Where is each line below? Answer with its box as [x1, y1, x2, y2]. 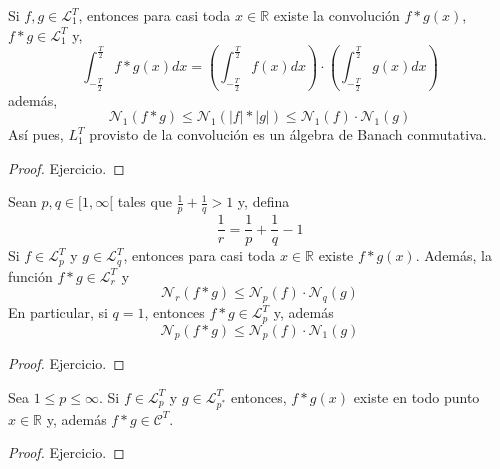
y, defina [237, 191, 290, 212]
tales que [117, 191, 172, 212]
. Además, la [415, 245, 492, 266]
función [8, 265, 53, 286]
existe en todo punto [353, 386, 480, 407]
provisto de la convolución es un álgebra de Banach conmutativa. [89, 124, 487, 145]
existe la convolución [273, 5, 400, 25]
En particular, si [8, 302, 108, 323]
